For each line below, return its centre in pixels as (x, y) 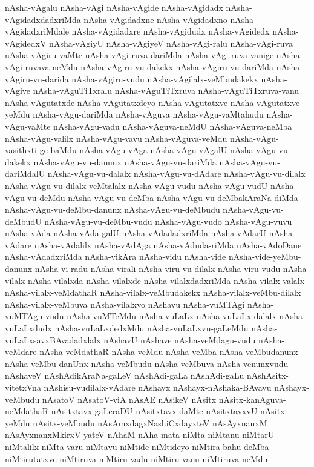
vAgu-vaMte (28, 126)
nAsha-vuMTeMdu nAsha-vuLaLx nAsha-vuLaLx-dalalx (172, 316)
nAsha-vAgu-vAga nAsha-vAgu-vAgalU (153, 150)
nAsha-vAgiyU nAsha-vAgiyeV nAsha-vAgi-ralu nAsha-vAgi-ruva (171, 43)
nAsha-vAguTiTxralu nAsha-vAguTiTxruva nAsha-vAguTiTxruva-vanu (166, 91)
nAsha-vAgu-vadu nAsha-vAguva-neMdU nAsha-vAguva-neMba (173, 126)
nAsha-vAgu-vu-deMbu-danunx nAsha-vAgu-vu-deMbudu (113, 209)
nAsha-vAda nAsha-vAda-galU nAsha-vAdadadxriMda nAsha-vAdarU (136, 233)
